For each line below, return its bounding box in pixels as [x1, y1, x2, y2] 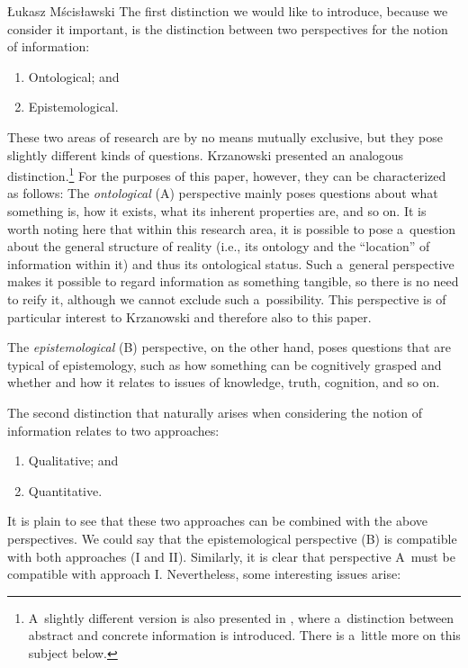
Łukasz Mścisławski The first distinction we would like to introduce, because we [7, 2, 448, 20]
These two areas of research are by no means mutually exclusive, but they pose [7, 127, 443, 146]
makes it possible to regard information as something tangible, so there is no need [7, 272, 459, 291]
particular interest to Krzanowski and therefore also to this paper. [7, 307, 372, 326]
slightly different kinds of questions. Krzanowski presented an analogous [7, 145, 404, 164]
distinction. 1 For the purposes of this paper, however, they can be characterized [7, 164, 446, 185]
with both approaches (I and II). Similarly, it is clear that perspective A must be [7, 546, 455, 565]
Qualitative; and [28, 451, 119, 470]
